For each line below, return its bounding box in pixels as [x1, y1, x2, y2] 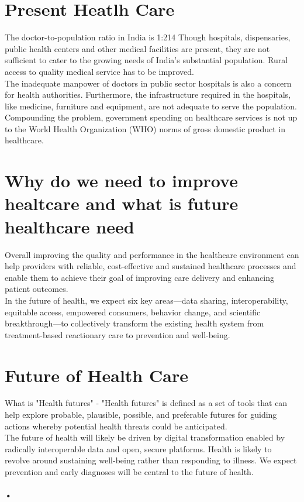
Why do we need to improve [5, 169, 238, 192]
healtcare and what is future [5, 191, 239, 215]
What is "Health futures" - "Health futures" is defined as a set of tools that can [5, 397, 288, 409]
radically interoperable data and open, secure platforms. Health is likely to [5, 442, 272, 455]
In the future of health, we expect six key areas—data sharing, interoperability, [5, 294, 288, 306]
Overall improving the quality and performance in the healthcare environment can [5, 248, 299, 260]
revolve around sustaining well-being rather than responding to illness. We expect [5, 454, 297, 466]
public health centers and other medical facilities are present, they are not [5, 42, 270, 54]
